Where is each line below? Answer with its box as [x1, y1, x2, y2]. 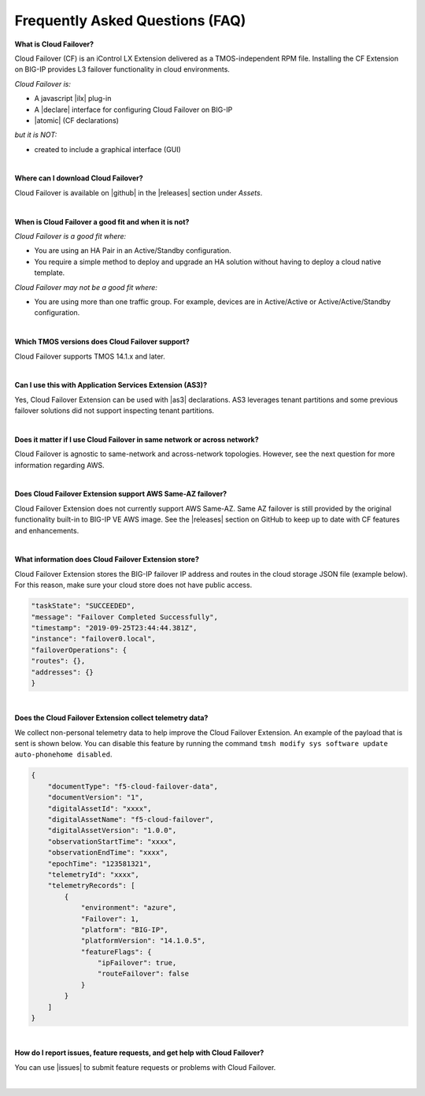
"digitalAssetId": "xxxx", [47, 804, 153, 813]
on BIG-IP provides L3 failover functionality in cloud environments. [14, 65, 230, 74]
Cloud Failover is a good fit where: [14, 232, 127, 241]
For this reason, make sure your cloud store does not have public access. [14, 580, 253, 590]
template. [34, 268, 65, 277]
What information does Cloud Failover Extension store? [14, 555, 200, 564]
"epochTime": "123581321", [47, 859, 153, 868]
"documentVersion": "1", [47, 793, 144, 802]
